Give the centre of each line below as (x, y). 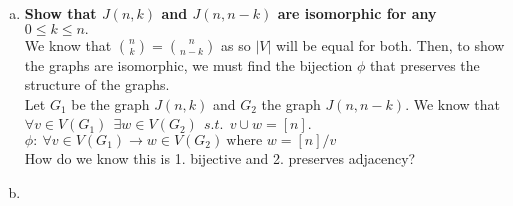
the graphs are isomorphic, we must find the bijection (188, 64)
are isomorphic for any (357, 13)
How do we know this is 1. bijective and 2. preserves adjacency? (220, 157)
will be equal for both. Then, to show (390, 44)
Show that (60, 13)
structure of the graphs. (97, 84)
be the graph (110, 103)
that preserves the (424, 64)
